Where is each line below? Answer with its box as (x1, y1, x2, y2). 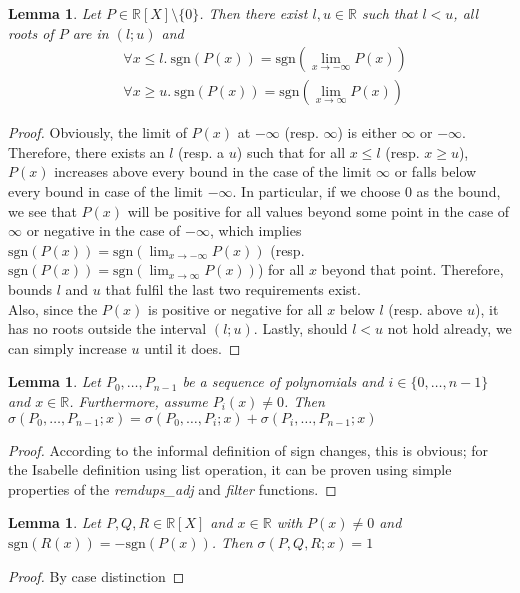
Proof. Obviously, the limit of (8, 122, 187, 143)
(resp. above (388, 298, 463, 319)
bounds (8, 279, 53, 299)
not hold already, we (387, 318, 512, 339)
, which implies (209, 220, 302, 241)
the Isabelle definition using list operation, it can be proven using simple (8, 459, 452, 480)
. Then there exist (199, 3, 308, 23)
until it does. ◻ (144, 337, 241, 358)
